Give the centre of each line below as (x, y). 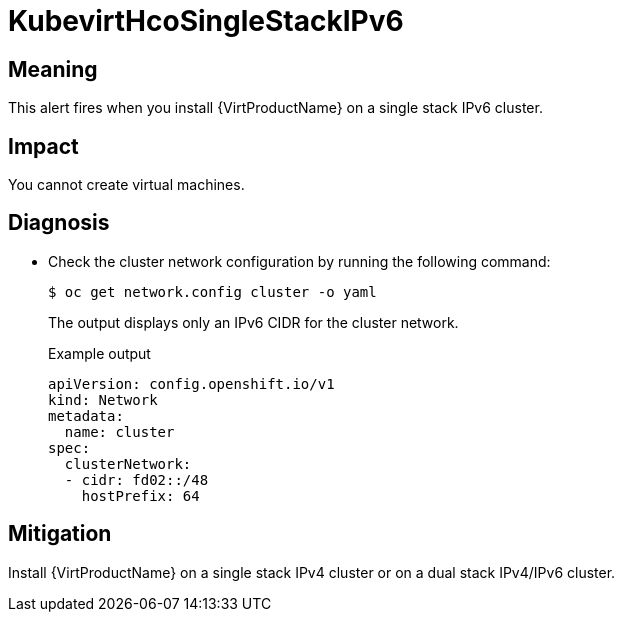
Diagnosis (59, 223)
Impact (43, 146)
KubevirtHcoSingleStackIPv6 (206, 21)
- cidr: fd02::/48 (136, 479)
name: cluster (119, 431)
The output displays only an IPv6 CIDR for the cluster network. (253, 322)
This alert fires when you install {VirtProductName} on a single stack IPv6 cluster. (275, 108)
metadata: (86, 415)
